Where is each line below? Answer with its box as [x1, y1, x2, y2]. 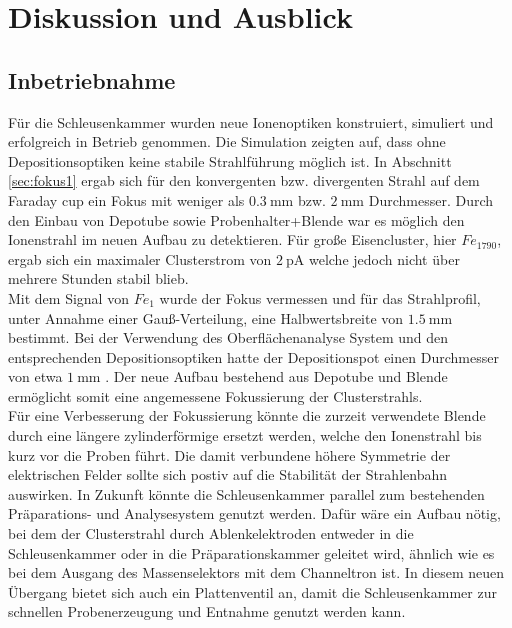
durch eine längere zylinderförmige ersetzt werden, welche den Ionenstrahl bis [8, 425, 482, 446]
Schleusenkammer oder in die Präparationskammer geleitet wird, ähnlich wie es [8, 542, 495, 563]
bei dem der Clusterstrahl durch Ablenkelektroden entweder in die [8, 523, 414, 544]
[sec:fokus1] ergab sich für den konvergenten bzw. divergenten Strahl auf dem [8, 170, 480, 191]
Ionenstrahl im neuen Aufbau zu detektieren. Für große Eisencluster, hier [8, 229, 457, 250]
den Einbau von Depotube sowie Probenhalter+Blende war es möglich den [8, 209, 465, 230]
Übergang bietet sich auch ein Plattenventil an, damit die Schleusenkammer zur [8, 581, 497, 602]
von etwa [8, 366, 63, 387]
